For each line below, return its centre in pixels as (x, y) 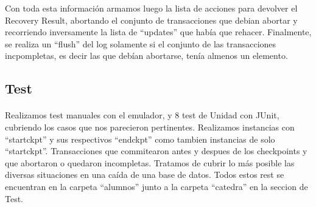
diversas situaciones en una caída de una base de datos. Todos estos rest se (145, 175)
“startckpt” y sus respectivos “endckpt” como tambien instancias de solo (140, 139)
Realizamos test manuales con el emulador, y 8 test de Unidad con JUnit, (142, 115)
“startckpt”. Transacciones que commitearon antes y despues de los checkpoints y (156, 151)
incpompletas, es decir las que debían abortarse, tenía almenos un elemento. (146, 56)
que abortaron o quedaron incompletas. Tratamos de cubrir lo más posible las (150, 162)
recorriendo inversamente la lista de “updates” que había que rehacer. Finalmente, (158, 32)
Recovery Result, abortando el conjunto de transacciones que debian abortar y (151, 20)
